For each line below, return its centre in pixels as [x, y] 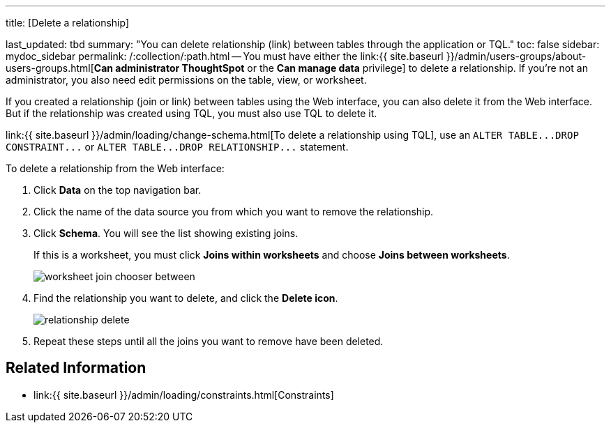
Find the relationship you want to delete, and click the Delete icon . [186, 298]
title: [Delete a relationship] [68, 23]
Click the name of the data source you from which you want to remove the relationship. [234, 212]
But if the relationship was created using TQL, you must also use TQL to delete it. [191, 113]
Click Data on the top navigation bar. [118, 190]
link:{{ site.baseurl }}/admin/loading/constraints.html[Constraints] [184, 395]
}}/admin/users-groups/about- [516, 56]
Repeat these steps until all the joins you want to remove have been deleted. [209, 341]
